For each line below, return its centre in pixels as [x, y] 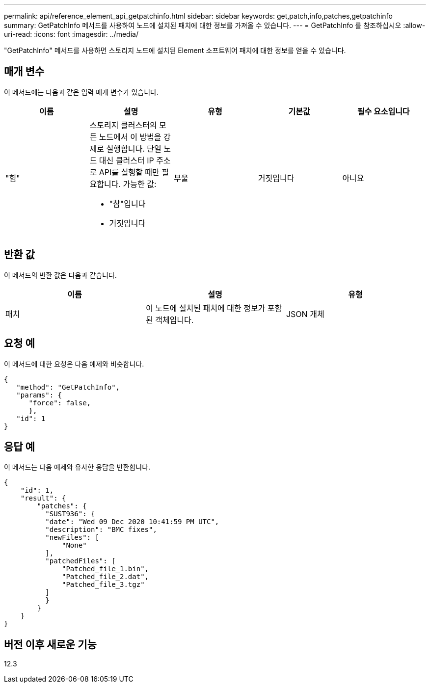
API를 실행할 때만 [129, 172]
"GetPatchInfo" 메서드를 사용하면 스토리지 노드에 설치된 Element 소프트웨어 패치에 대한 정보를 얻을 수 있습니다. [175, 50]
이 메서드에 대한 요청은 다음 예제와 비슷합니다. [74, 364]
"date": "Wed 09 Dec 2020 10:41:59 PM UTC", [132, 522]
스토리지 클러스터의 [123, 125]
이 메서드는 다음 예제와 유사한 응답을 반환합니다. [77, 467]
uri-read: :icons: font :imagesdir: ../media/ [71, 34]
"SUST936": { [70, 514]
